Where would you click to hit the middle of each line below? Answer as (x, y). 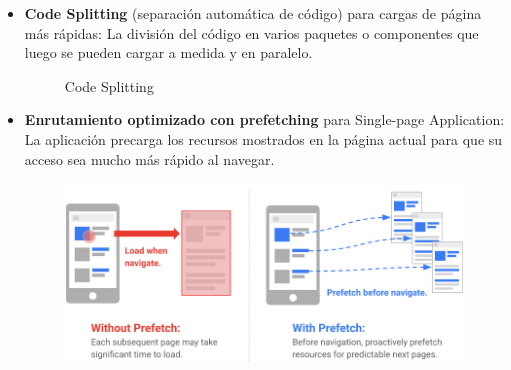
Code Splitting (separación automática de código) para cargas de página (253, 13)
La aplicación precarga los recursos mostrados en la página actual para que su (263, 138)
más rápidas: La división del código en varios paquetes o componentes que (251, 32)
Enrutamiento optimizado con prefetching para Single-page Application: (264, 119)
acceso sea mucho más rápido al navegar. (149, 158)
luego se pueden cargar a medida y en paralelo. (168, 52)
